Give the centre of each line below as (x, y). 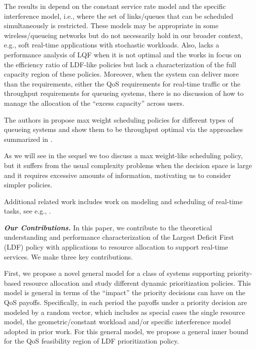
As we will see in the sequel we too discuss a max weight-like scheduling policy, (124, 155)
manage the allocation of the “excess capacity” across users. (94, 103)
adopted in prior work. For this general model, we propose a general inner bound (126, 331)
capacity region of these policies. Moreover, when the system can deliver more (122, 74)
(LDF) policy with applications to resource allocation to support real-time (116, 247)
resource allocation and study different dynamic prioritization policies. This (137, 283)
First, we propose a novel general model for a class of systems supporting (114, 273)
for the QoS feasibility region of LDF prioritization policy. (91, 341)
